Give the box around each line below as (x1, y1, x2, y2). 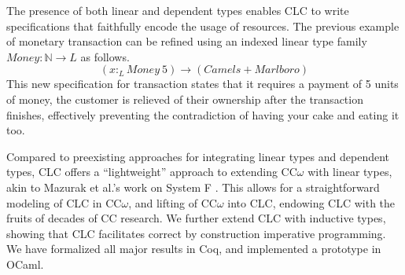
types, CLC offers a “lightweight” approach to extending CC (6, 163, 297, 180)
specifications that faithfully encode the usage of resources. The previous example (6, 17, 399, 34)
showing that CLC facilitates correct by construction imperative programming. (6, 225, 386, 241)
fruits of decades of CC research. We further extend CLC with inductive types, (6, 210, 386, 226)
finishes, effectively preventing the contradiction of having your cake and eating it (6, 106, 399, 123)
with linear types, (307, 163, 392, 180)
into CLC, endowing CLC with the (227, 194, 396, 211)
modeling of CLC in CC (6, 194, 122, 211)
